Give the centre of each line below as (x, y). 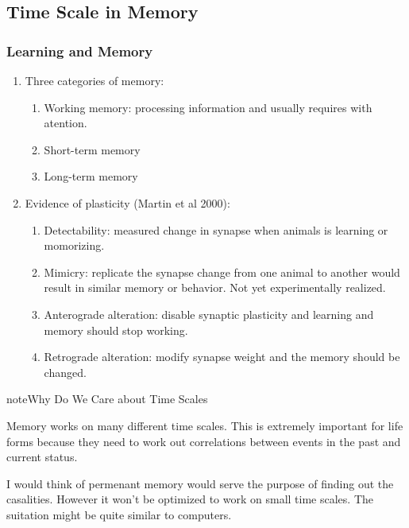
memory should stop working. (116, 330)
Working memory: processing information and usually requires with (208, 107)
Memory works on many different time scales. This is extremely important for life (205, 425)
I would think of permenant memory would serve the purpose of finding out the (200, 483)
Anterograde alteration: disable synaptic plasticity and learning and (209, 314)
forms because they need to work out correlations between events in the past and (204, 441)
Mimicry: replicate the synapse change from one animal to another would (222, 272)
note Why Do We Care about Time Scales (107, 399)
